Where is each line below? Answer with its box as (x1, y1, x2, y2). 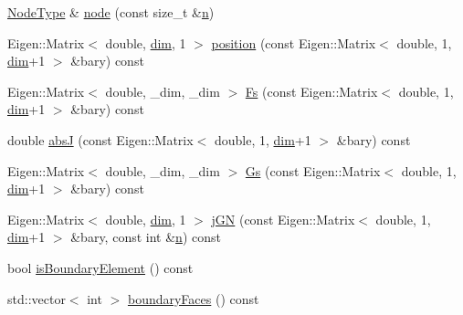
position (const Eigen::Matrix (211, 33, 376, 52)
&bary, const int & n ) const (70, 227, 221, 247)
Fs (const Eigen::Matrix (245, 81, 378, 100)
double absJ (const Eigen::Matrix (7, 130, 194, 149)
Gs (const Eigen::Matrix (245, 161, 381, 180)
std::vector (7, 289, 66, 308)
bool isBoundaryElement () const (7, 257, 194, 277)
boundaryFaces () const (127, 289, 259, 308)
